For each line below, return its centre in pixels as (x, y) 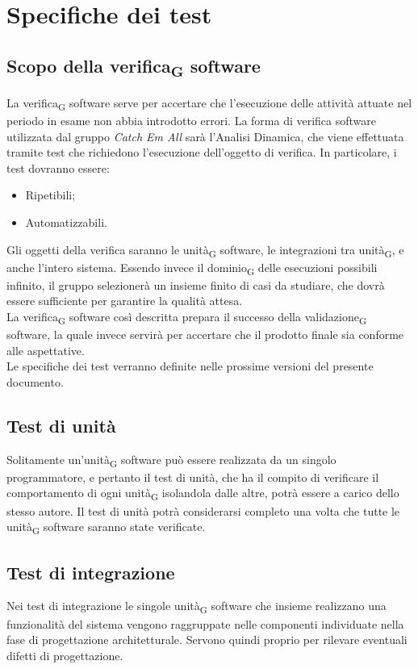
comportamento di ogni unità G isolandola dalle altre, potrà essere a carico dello (203, 494)
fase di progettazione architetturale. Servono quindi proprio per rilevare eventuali (207, 640)
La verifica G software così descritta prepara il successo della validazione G (187, 318)
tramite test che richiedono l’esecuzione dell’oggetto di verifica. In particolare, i (202, 152)
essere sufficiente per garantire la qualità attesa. (125, 301)
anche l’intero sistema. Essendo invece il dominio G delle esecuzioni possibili (192, 268)
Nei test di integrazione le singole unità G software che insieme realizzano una (196, 607)
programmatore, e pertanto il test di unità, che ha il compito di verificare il (193, 477)
